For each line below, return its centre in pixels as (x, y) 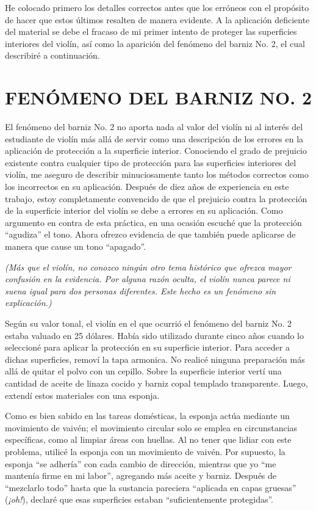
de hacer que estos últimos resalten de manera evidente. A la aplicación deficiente (157, 19)
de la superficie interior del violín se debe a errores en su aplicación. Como (144, 210)
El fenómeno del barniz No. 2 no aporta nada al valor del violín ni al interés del (154, 127)
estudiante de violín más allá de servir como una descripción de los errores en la (154, 138)
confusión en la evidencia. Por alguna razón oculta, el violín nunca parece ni (148, 279)
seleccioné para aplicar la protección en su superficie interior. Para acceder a (147, 347)
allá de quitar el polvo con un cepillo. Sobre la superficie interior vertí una (143, 371)
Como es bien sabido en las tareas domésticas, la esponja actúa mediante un (147, 416)
